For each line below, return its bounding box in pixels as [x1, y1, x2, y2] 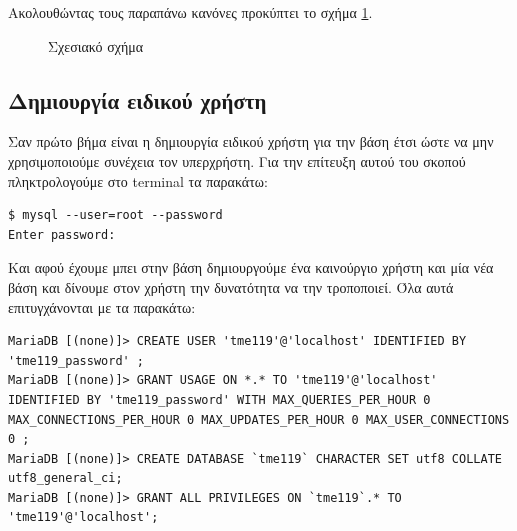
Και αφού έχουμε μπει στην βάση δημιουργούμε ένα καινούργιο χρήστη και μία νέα [8, 257, 494, 278]
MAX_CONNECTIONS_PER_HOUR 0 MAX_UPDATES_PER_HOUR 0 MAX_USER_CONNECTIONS [8, 412, 510, 427]
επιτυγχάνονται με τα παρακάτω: [8, 296, 196, 317]
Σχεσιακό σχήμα [48, 35, 144, 56]
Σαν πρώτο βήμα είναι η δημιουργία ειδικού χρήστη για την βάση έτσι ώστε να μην [8, 131, 494, 152]
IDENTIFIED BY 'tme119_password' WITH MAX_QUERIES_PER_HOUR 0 [8, 392, 431, 407]
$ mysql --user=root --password [8, 208, 223, 223]
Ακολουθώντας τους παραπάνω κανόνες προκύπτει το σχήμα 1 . [8, 2, 373, 22]
